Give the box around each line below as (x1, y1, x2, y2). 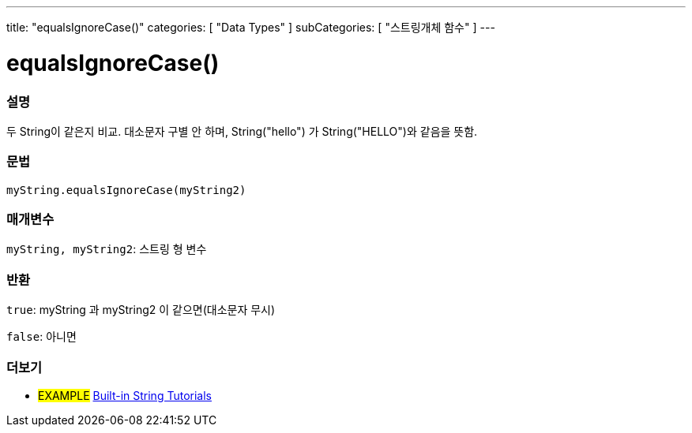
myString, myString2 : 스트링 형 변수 (6, 242, 207, 256)
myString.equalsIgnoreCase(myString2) (6, 183, 246, 196)
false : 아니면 (6, 330, 77, 344)
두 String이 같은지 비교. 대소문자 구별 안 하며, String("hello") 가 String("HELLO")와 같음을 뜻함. (6, 124, 478, 138)
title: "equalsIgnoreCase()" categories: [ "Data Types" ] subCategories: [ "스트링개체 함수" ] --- (6, 21, 495, 34)
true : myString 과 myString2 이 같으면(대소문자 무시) (6, 303, 276, 317)
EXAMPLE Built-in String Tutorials (38, 388, 212, 402)
